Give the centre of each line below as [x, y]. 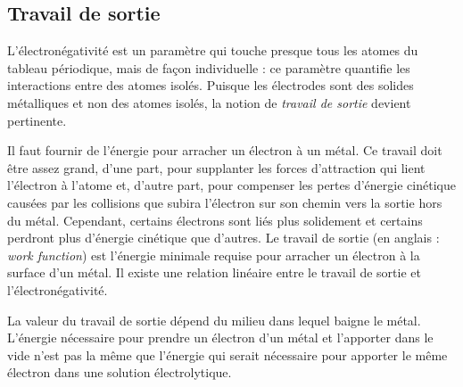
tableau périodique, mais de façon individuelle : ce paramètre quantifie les [209, 67]
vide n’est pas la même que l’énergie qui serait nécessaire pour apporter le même [227, 354]
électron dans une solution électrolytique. [120, 372]
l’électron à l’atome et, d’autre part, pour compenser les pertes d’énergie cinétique [231, 185]
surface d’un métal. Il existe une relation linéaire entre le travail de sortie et [214, 272]
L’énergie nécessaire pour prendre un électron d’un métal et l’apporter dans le [220, 338]
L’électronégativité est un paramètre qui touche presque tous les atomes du [213, 50]
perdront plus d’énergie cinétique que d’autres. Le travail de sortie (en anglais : [223, 238]
